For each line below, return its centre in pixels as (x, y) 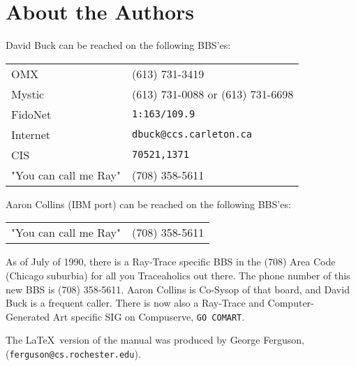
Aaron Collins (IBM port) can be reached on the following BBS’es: (148, 204)
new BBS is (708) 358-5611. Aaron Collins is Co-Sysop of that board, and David (178, 289)
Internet (31, 134)
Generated (28, 316)
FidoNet (31, 114)
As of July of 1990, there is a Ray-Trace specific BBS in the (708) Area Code (171, 262)
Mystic (28, 94)
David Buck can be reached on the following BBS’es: (118, 45)
